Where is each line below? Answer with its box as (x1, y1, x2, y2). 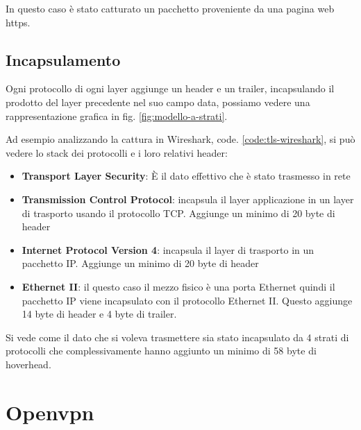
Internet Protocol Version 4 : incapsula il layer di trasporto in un (22, 242, 314, 257)
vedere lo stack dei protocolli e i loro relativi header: (6, 145, 228, 160)
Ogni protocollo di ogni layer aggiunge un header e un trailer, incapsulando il (6, 81, 335, 96)
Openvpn (6, 397, 94, 426)
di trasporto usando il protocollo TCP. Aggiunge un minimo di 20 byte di (22, 205, 335, 220)
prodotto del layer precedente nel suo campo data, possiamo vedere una (6, 94, 310, 109)
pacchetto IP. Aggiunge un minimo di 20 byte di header (22, 256, 259, 270)
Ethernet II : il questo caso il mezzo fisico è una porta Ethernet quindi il (22, 279, 335, 293)
